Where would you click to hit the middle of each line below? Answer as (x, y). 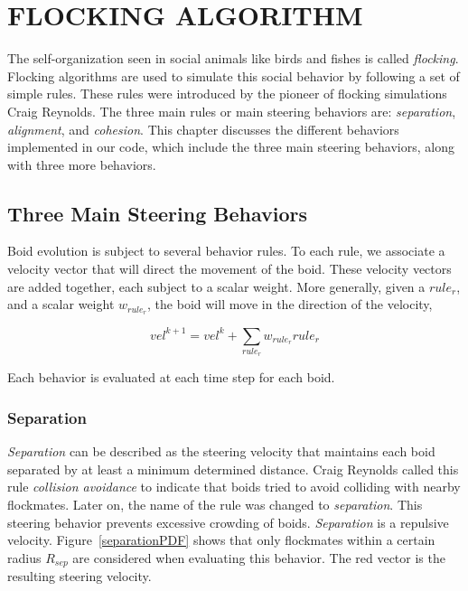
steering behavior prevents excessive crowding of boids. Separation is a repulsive (228, 522)
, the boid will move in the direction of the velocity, (290, 304)
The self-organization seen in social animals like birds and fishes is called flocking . (233, 58)
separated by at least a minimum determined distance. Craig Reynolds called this (233, 469)
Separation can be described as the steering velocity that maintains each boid (221, 451)
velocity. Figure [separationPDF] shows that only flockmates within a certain (221, 540)
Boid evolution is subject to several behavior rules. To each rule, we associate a (226, 251)
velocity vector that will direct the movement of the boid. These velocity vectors (229, 269)
